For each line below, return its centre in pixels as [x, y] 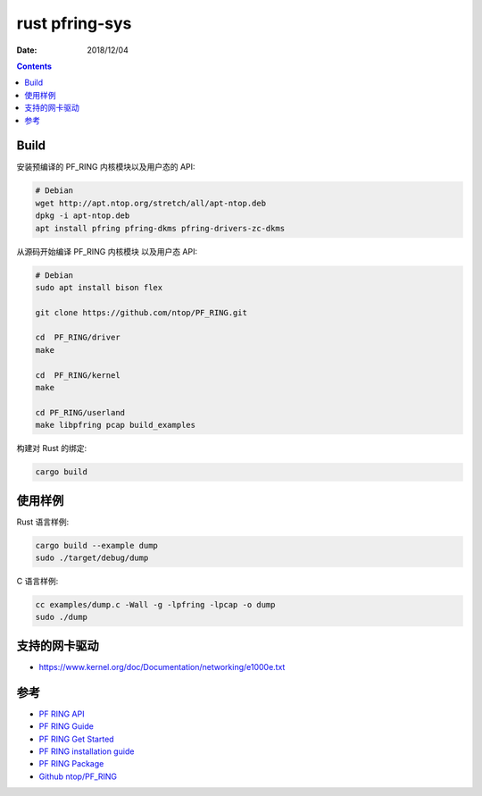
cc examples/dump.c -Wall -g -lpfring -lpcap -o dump [155, 605]
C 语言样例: [37, 582]
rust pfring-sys [74, 23]
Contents [34, 66]
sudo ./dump [62, 617]
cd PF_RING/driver [78, 338]
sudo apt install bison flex [99, 287]
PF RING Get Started [77, 739]
